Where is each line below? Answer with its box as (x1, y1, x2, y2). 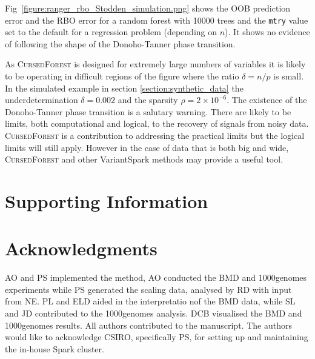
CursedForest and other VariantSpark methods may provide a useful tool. (5, 153, 283, 166)
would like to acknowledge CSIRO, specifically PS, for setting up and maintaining (5, 330, 308, 343)
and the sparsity (118, 93, 178, 106)
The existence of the (231, 93, 307, 106)
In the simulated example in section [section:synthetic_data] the (5, 81, 244, 94)
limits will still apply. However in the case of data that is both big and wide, (5, 141, 289, 153)
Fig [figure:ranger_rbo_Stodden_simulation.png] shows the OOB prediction (5, 2, 291, 14)
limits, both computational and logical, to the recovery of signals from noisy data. (5, 117, 309, 130)
